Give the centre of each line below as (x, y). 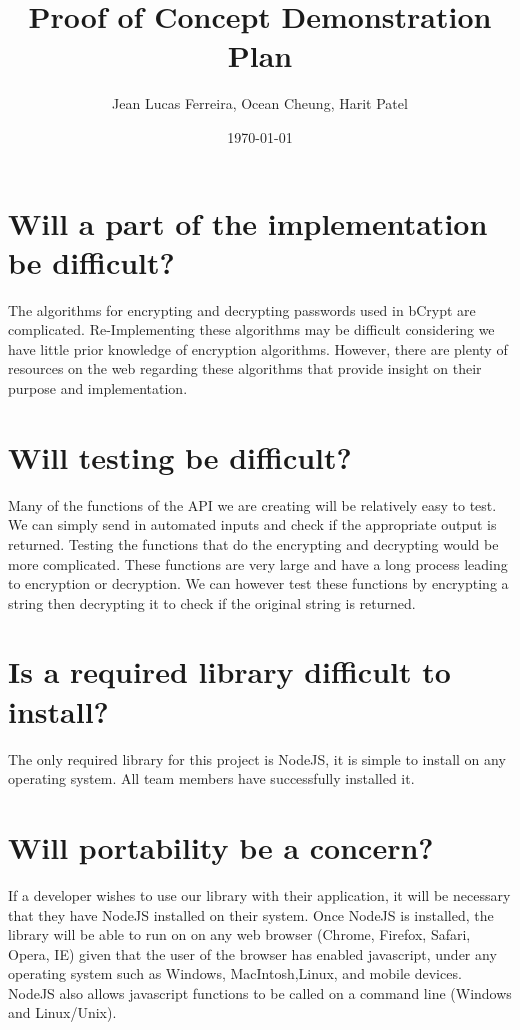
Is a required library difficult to (229, 671)
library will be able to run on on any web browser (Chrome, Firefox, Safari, (239, 934)
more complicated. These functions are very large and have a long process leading (258, 563)
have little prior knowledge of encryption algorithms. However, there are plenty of (258, 348)
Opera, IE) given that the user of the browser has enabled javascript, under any (252, 953)
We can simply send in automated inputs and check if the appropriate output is (252, 524)
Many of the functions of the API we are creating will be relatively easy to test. (252, 504)
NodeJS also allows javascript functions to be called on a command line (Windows (260, 992)
